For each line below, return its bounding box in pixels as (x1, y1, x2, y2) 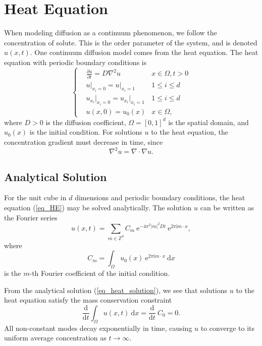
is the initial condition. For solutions (29, 127, 142, 137)
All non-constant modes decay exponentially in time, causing (4, 322, 192, 333)
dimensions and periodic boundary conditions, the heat (75, 192, 245, 203)
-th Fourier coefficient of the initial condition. (29, 267, 170, 278)
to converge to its (200, 322, 254, 333)
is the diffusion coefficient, (45, 117, 126, 127)
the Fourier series (4, 212, 58, 222)
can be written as (200, 202, 254, 212)
